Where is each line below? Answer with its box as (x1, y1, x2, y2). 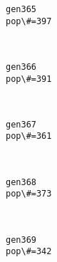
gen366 (6, 61, 36, 72)
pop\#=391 (6, 73, 52, 84)
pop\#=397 (6, 16, 52, 26)
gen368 (6, 177, 36, 187)
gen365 (6, 4, 36, 14)
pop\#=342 (6, 246, 52, 257)
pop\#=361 (6, 131, 52, 142)
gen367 (6, 119, 36, 130)
